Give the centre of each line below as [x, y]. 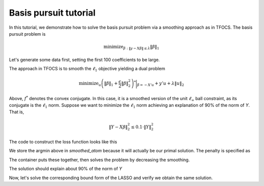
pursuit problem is [27, 34]
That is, [17, 112]
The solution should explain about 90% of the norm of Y [66, 169]
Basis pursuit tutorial [52, 13]
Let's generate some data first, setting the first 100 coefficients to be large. [84, 60]
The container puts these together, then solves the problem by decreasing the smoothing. [99, 160]
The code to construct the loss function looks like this [63, 142]
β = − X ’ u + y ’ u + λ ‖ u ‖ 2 [161, 84]
